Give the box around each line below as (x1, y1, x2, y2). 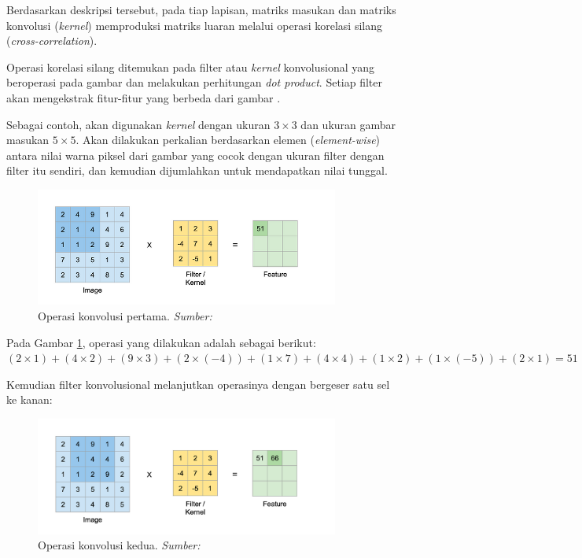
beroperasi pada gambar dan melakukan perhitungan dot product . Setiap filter (6, 74, 382, 91)
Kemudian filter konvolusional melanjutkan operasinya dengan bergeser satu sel (6, 375, 390, 392)
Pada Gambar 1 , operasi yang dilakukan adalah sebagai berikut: (6, 334, 316, 350)
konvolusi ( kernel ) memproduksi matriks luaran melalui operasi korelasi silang (6, 17, 382, 33)
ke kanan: (6, 391, 53, 408)
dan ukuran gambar (300, 116, 396, 132)
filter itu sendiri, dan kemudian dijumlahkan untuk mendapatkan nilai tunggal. (6, 162, 388, 179)
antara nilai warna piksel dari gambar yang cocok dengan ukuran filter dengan (6, 146, 385, 163)
